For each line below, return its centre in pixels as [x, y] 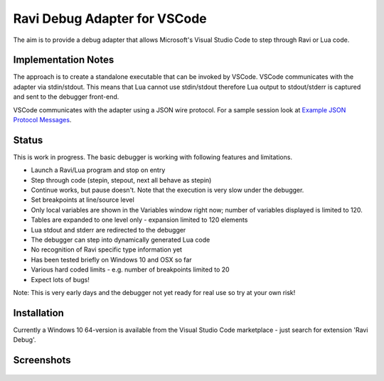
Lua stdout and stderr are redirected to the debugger [108, 230]
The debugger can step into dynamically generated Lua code [121, 240]
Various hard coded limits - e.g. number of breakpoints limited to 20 [130, 269]
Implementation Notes [64, 60]
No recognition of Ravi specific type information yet [107, 249]
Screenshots [42, 360]
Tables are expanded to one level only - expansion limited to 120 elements [139, 220]
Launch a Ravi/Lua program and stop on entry [98, 170]
